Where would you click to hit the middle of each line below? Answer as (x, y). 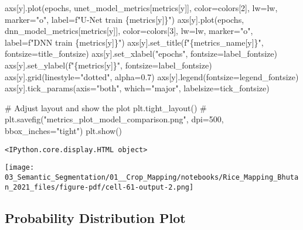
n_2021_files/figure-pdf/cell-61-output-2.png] (99, 187)
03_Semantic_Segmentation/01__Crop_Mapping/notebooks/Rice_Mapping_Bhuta (152, 177)
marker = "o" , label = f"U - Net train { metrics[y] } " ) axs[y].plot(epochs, (125, 19)
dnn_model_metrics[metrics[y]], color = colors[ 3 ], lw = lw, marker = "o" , (129, 31)
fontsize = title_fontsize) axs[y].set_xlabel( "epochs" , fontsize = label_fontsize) (141, 54)
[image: (20, 168)
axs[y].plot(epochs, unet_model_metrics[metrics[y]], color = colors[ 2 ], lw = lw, (141, 8)
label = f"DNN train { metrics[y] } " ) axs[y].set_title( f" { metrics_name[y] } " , (134, 42)
